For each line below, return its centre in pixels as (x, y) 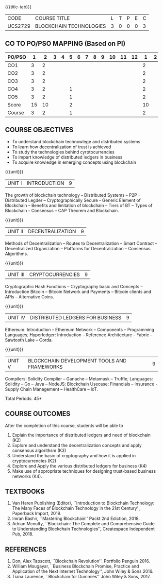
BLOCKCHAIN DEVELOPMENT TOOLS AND (77, 361)
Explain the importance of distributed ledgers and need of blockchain (81, 435)
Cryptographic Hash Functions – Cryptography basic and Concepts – (74, 286)
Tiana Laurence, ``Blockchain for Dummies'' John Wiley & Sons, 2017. (81, 577)
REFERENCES (26, 549)
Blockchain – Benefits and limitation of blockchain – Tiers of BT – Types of (79, 205)
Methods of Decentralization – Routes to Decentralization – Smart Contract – (81, 243)
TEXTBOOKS (25, 491)
